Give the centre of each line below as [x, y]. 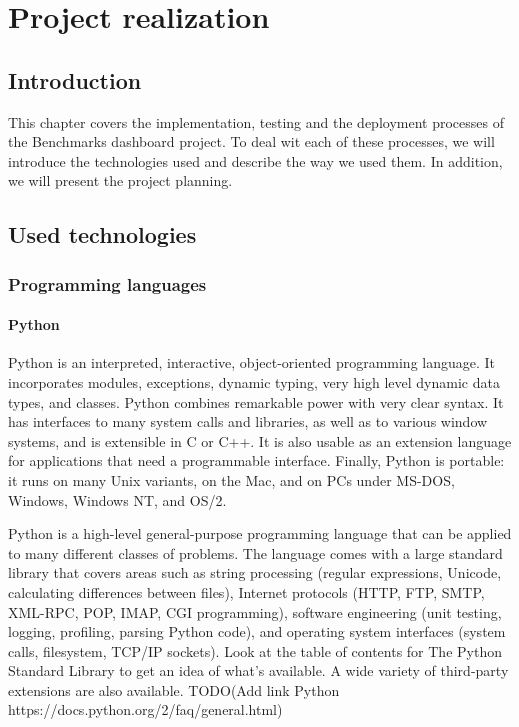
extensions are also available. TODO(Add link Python [174, 689]
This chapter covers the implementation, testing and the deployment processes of [256, 121]
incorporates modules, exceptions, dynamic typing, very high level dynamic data [254, 381]
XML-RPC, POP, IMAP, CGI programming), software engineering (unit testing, [255, 611]
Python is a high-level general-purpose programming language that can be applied [260, 533]
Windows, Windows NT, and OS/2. [117, 499]
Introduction [75, 79]
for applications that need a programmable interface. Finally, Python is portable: [256, 460]
